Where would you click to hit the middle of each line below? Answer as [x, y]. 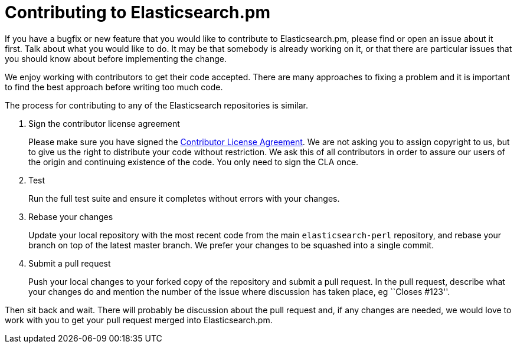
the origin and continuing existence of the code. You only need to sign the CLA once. [194, 162]
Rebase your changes [71, 216]
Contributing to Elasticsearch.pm [138, 12]
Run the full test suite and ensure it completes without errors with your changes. [184, 198]
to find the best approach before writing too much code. [114, 87]
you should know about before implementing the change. [116, 58]
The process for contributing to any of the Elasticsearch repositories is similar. [157, 105]
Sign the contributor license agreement [104, 123]
